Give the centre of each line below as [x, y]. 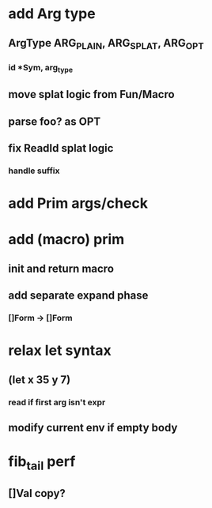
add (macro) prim [66, 240]
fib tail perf [42, 463]
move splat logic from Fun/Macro [92, 94]
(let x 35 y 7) [40, 380]
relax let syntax [60, 350]
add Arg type [52, 14]
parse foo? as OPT [55, 121]
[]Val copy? [37, 493]
